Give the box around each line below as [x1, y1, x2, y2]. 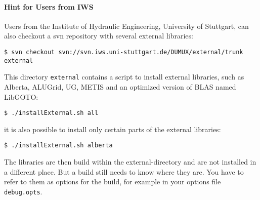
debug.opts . [4, 186, 42, 196]
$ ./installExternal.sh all [4, 109, 99, 117]
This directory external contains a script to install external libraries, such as [4, 71, 244, 82]
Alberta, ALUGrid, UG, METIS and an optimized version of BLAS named [4, 81, 236, 92]
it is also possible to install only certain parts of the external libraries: [4, 124, 221, 134]
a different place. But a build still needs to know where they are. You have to [4, 166, 244, 177]
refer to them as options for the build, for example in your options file [4, 176, 221, 187]
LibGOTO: [4, 91, 38, 102]
